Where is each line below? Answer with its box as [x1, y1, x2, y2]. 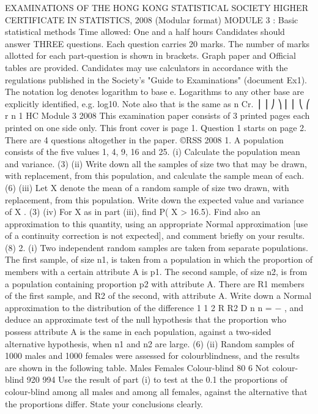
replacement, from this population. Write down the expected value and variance [5, 193, 304, 206]
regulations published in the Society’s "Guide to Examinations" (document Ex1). [5, 73, 307, 86]
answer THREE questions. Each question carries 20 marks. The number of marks [5, 37, 310, 50]
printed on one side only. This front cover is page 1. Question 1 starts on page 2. [5, 121, 306, 134]
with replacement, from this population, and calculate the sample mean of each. [5, 169, 305, 182]
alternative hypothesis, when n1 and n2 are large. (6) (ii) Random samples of [5, 337, 294, 350]
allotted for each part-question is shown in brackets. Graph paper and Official [5, 49, 296, 62]
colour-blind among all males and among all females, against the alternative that [5, 385, 308, 397]
